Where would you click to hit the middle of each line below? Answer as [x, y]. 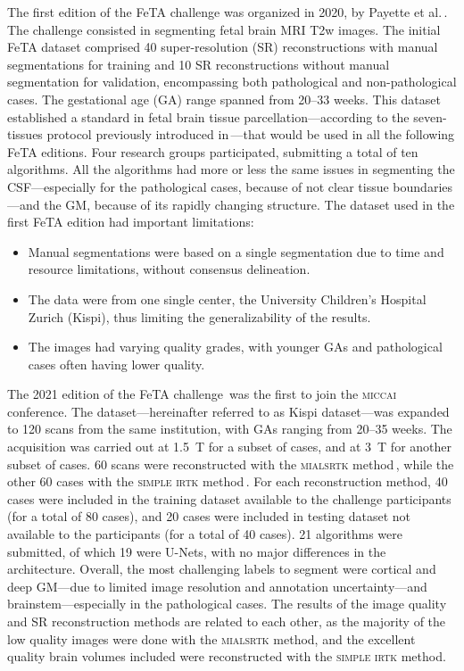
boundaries [423, 186]
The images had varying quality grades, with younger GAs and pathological [235, 347]
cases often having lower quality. [116, 364]
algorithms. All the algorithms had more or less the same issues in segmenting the [231, 169]
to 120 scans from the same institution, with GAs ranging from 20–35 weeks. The [230, 429]
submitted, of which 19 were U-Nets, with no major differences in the [197, 551]
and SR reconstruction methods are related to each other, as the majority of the [227, 621]
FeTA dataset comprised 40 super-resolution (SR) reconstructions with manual [223, 47]
